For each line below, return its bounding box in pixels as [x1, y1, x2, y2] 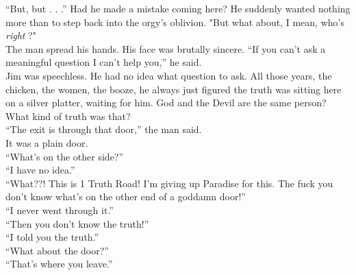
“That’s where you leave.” [5, 256, 113, 271]
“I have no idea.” [5, 163, 75, 177]
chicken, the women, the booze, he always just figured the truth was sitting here [5, 82, 342, 96]
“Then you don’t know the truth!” [5, 216, 149, 230]
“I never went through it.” [5, 202, 114, 217]
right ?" [5, 28, 36, 43]
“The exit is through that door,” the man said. [5, 122, 202, 136]
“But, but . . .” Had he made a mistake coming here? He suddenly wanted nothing [5, 1, 351, 15]
